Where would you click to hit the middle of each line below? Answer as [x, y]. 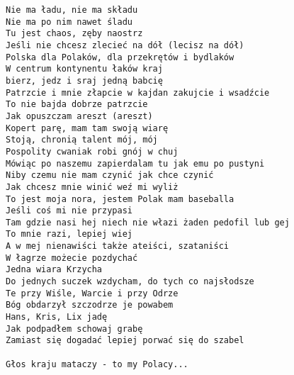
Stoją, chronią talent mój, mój [82, 140]
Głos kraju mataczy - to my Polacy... [97, 364]
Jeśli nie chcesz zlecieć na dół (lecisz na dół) [125, 45]
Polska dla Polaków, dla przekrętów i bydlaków [120, 57]
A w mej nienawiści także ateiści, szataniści [117, 246]
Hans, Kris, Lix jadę [57, 317]
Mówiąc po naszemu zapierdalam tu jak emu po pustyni [135, 163]
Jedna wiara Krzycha [54, 270]
